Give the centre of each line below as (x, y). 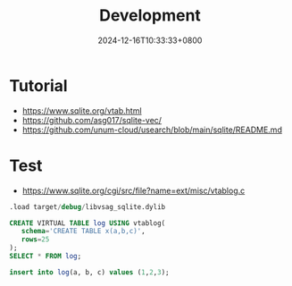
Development (150, 16)
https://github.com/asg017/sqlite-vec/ (92, 120)
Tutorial (39, 85)
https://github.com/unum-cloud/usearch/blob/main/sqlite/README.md (152, 130)
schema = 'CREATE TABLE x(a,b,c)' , (83, 231)
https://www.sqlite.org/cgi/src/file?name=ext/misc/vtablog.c (133, 190)
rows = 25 (35, 240)
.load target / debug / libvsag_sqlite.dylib (88, 206)
